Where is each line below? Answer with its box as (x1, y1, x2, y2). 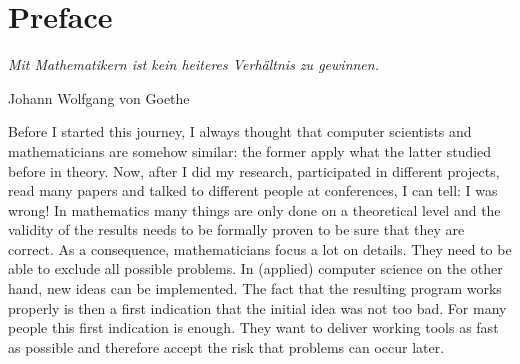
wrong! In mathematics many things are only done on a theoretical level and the (8, 199, 501, 220)
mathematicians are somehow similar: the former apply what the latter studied (8, 140, 492, 161)
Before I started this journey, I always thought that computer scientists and (8, 121, 472, 142)
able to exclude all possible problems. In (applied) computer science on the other (8, 258, 503, 279)
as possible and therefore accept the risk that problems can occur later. (8, 336, 445, 357)
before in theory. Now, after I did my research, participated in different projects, (8, 160, 500, 181)
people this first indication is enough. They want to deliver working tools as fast (8, 317, 499, 338)
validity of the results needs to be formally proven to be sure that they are (8, 219, 465, 240)
